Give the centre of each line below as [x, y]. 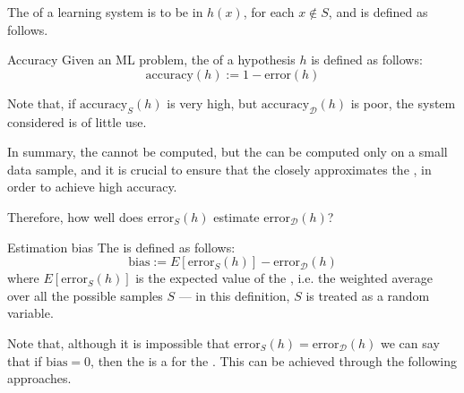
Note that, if [42, 103]
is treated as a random [368, 295]
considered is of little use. [77, 121]
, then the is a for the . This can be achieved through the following [274, 360]
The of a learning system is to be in [105, 12]
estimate [236, 216]
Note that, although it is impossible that [119, 342]
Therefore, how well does [75, 216]
